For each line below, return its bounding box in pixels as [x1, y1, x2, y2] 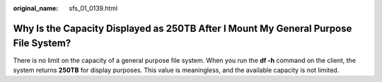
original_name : [13, 4, 59, 12]
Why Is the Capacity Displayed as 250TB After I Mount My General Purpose [13, 22, 352, 35]
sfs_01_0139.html [69, 4, 118, 12]
